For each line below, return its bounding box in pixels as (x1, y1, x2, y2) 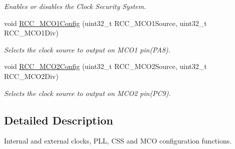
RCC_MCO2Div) (4, 70, 58, 81)
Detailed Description (4, 112, 113, 127)
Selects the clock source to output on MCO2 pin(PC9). (4, 87, 171, 98)
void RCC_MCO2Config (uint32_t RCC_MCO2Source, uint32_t (4, 61, 207, 71)
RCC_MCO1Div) (4, 27, 58, 38)
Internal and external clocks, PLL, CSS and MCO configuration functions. (4, 135, 232, 146)
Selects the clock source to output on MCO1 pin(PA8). (4, 44, 170, 54)
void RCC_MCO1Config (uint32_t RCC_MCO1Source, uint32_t (4, 17, 207, 28)
